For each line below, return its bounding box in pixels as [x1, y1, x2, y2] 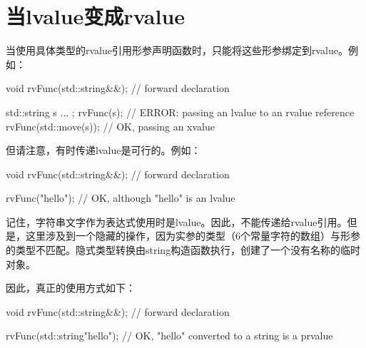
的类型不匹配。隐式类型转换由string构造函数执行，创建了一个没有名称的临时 [6, 242, 361, 257]
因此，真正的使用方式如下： [6, 280, 136, 295]
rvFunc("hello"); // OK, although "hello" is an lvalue [6, 190, 235, 205]
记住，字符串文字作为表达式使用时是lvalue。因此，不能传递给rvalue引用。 [6, 214, 347, 229]
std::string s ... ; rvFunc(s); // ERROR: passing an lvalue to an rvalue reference [6, 104, 355, 119]
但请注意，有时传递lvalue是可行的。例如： [6, 143, 201, 158]
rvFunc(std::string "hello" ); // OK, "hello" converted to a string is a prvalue [6, 328, 333, 343]
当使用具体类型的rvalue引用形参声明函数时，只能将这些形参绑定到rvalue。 [6, 43, 348, 58]
